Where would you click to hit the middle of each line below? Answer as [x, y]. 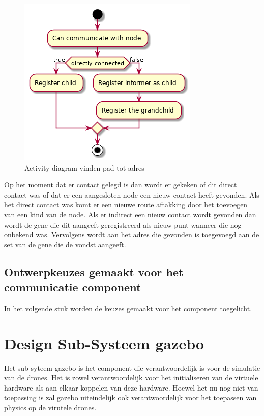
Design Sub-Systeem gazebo [104, 343]
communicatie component [73, 287]
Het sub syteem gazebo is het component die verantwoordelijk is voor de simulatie [132, 367]
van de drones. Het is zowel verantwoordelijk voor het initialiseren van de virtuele [131, 378]
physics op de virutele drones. [50, 408]
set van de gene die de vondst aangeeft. [65, 244]
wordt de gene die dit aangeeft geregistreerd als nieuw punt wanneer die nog [123, 224]
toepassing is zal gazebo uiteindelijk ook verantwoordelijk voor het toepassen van [130, 397]
